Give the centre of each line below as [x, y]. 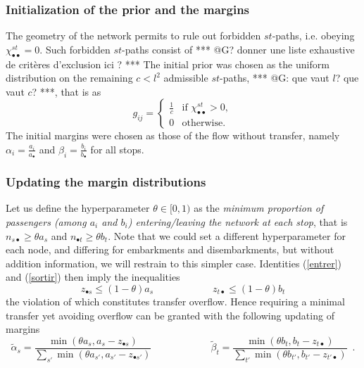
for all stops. [117, 149]
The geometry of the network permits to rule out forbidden [133, 36]
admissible [186, 78]
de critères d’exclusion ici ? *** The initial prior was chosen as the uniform [168, 64]
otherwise [202, 123]
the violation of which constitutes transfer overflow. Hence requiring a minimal [175, 301]
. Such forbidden [75, 49]
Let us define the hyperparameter [78, 208]
